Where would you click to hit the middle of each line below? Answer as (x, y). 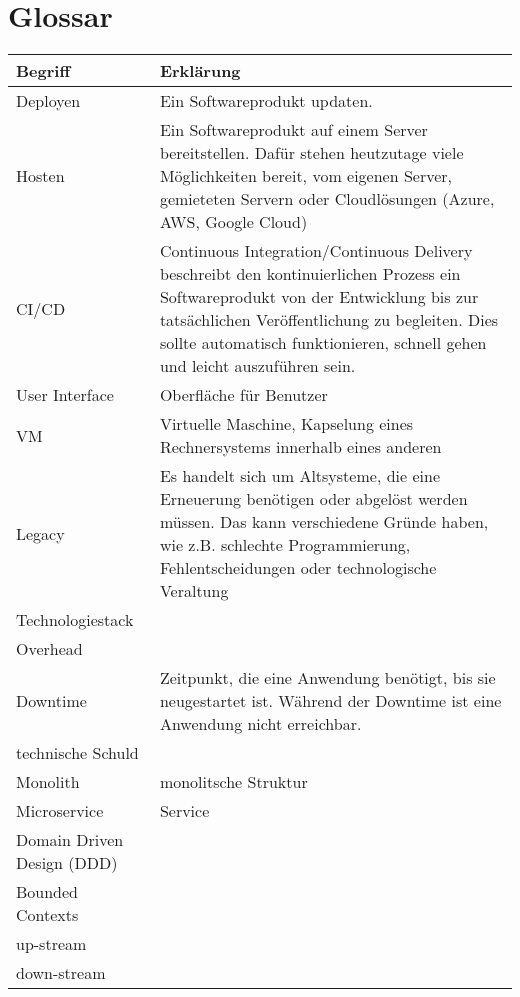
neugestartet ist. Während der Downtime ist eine (330, 701)
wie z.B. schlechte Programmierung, (285, 545)
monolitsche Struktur (233, 782)
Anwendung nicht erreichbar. (260, 724)
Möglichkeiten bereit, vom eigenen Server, (306, 176)
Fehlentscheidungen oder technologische (298, 568)
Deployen (48, 101)
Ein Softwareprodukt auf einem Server (293, 130)
